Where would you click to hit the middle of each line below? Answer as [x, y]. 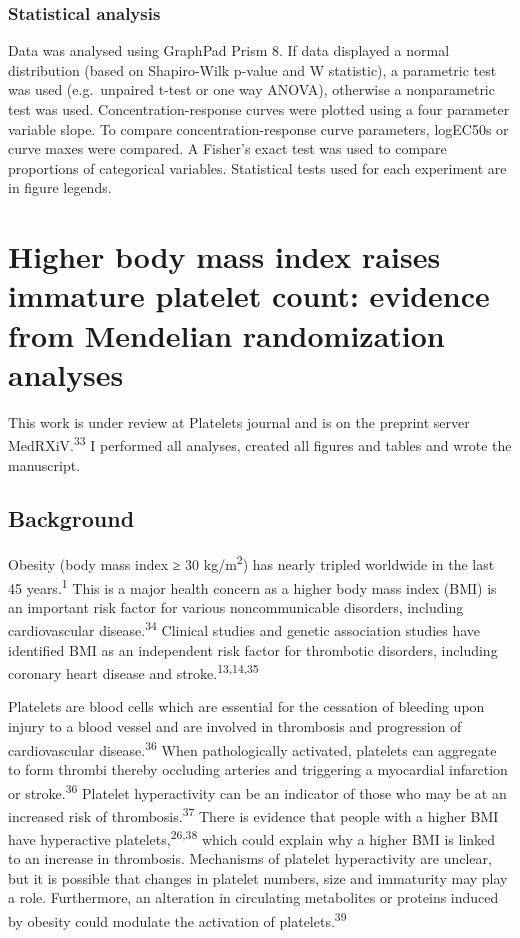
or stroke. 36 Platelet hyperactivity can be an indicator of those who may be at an [257, 791]
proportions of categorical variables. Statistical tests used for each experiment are [257, 167]
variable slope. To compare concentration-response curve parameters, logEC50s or [258, 128]
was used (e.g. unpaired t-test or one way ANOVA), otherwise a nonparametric [251, 89]
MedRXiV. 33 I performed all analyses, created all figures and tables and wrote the [260, 443]
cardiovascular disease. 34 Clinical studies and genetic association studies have [244, 629]
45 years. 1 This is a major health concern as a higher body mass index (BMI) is [252, 586]
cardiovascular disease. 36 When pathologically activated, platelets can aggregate [252, 748]
